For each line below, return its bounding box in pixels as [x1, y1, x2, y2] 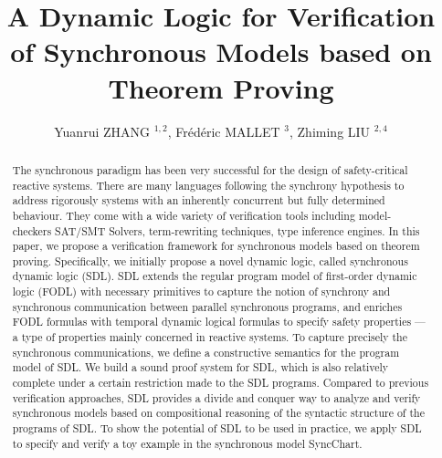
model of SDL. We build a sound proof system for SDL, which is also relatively [12, 359, 389, 375]
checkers [12, 223, 52, 238]
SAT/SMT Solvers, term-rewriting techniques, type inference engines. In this [55, 223, 420, 238]
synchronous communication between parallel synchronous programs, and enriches [12, 298, 403, 314]
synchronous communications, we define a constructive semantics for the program [12, 344, 400, 359]
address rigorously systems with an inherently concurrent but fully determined [12, 193, 385, 208]
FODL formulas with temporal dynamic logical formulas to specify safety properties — [12, 314, 426, 329]
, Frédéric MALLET [167, 121, 280, 141]
